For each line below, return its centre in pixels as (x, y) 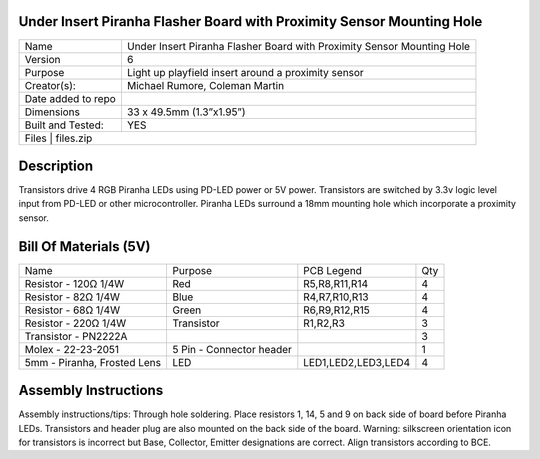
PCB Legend (332, 270)
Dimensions (52, 112)
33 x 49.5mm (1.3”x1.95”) (186, 112)
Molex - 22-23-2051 (72, 349)
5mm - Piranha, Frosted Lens (93, 362)
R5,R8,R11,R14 (336, 283)
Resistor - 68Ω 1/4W (72, 310)
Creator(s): (50, 85)
